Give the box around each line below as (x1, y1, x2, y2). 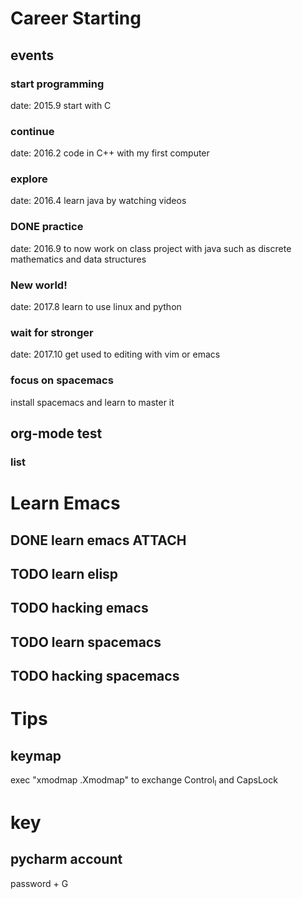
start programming (10, 77, 105, 91)
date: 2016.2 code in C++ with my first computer (10, 147, 210, 159)
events (10, 47, 55, 64)
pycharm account (10, 851, 123, 868)
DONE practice (10, 220, 84, 234)
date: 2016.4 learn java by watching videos (10, 195, 187, 207)
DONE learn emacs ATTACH (10, 532, 187, 549)
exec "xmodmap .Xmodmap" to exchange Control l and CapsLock (10, 774, 278, 788)
